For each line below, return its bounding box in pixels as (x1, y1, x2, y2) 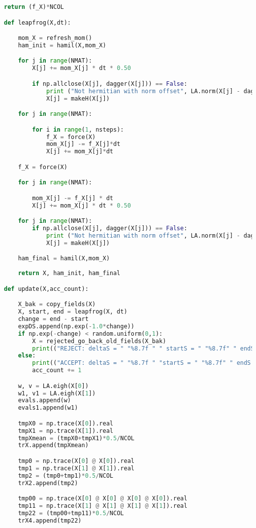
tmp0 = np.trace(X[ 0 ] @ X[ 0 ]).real (18, 458, 134, 464)
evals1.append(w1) (18, 404, 78, 412)
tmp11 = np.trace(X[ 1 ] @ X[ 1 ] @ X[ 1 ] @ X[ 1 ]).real (18, 502, 188, 510)
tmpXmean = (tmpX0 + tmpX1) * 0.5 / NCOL (18, 434, 134, 442)
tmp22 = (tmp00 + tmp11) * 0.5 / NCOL (18, 509, 124, 517)
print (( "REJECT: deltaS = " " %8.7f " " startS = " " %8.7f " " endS (32, 345, 255, 352)
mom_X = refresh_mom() (18, 35, 92, 42)
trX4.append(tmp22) (18, 517, 82, 524)
